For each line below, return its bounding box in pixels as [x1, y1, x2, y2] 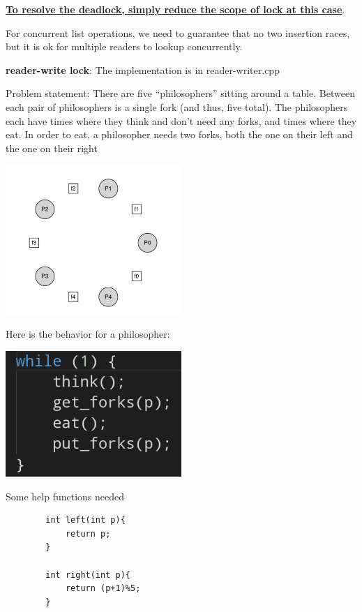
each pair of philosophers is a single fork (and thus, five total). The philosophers [6, 99, 348, 114]
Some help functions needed [6, 488, 125, 503]
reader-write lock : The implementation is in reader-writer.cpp [6, 62, 280, 77]
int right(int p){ [45, 569, 130, 580]
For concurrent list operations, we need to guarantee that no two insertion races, [6, 25, 350, 40]
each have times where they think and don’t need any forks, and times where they [6, 113, 357, 128]
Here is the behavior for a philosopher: [6, 327, 170, 341]
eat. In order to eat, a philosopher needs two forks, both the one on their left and [6, 127, 353, 142]
